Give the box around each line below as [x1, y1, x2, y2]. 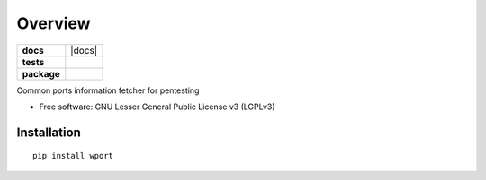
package [22, 67, 60, 80]
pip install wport [32, 150, 114, 161]
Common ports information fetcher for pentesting [16, 85, 200, 96]
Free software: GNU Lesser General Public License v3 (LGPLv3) [39, 101, 275, 112]
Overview [16, 13, 91, 33]
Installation [16, 124, 81, 140]
